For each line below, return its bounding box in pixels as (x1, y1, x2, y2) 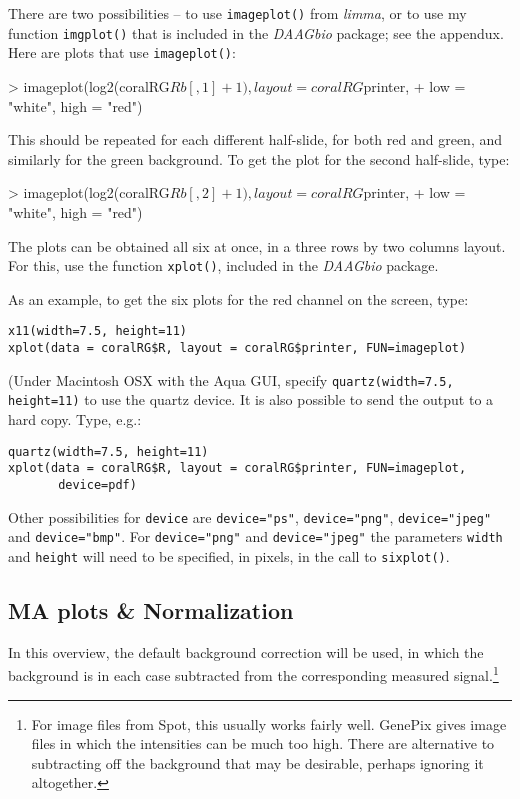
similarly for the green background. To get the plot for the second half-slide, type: (8, 148, 510, 169)
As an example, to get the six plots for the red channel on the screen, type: (8, 288, 469, 309)
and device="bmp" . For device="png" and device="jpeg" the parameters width (8, 526, 503, 547)
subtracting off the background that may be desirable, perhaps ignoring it (31, 752, 484, 773)
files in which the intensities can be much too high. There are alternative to (31, 733, 495, 754)
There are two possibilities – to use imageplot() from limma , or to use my (8, 3, 467, 23)
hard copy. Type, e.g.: (8, 409, 142, 429)
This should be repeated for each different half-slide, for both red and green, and (8, 129, 503, 150)
